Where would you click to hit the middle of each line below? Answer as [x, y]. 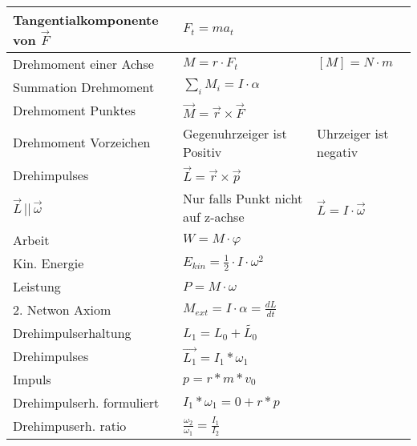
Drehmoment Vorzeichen [82, 143]
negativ [338, 151]
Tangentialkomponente [86, 20]
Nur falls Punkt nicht [243, 198]
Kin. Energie [49, 263]
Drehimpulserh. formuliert [86, 402]
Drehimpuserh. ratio [70, 426]
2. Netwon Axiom [62, 309]
